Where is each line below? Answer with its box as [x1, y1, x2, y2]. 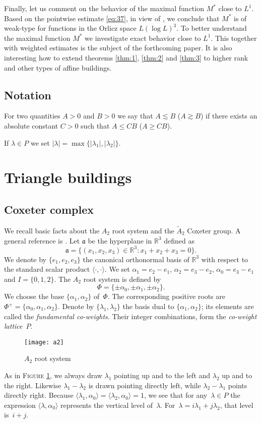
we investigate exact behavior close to [85, 32, 201, 43]
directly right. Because [4, 390, 74, 400]
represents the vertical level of [60, 399, 153, 410]
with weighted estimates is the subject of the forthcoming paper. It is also [4, 42, 232, 53]
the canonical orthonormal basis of [83, 254, 189, 264]
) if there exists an [200, 110, 257, 121]
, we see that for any [144, 390, 208, 400]
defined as [164, 235, 194, 246]
